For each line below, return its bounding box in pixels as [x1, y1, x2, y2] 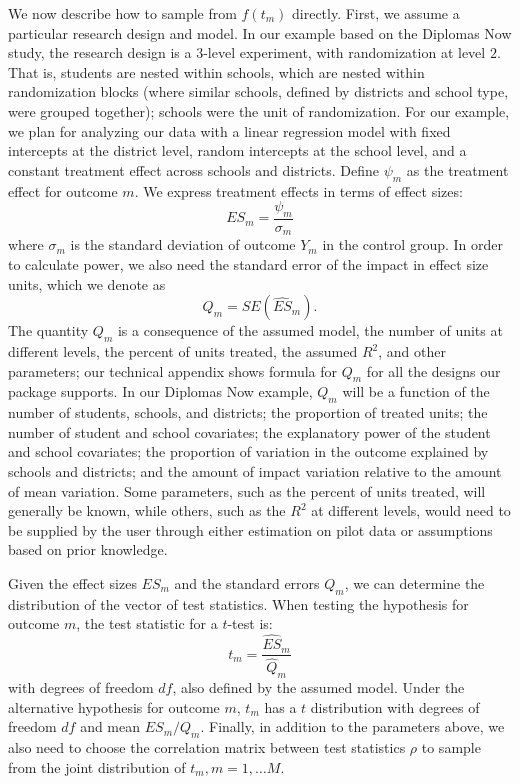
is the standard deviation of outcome [70, 234, 296, 255]
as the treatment [406, 159, 509, 180]
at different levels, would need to [311, 500, 511, 521]
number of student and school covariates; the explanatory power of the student [8, 421, 491, 442]
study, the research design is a [8, 42, 192, 63]
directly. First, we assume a [292, 3, 460, 23]
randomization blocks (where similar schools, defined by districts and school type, [8, 81, 509, 102]
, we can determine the [344, 572, 485, 593]
